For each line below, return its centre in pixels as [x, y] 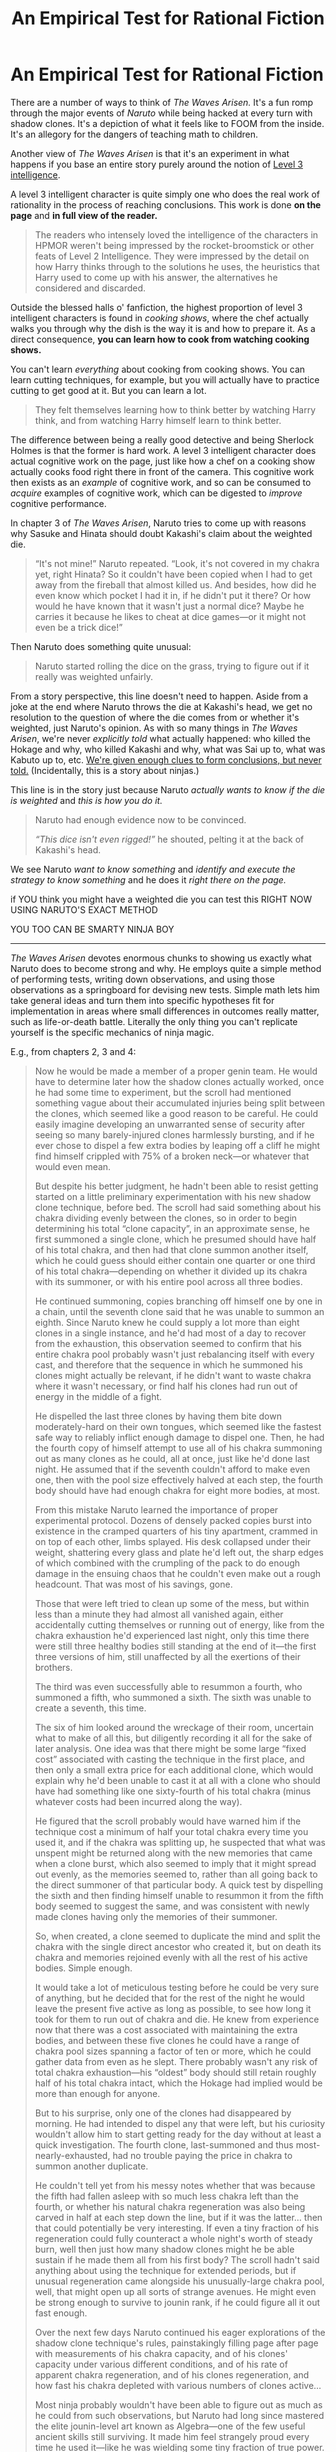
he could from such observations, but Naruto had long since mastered [179, 2415]
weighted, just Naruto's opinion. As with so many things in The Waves [154, 728]
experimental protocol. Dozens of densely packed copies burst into [173, 1520]
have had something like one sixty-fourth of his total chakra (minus [173, 1791]
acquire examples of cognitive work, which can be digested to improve [156, 493]
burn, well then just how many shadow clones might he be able [164, 2249]
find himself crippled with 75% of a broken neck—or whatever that [172, 1156]
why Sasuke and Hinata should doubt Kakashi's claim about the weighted [161, 533]
